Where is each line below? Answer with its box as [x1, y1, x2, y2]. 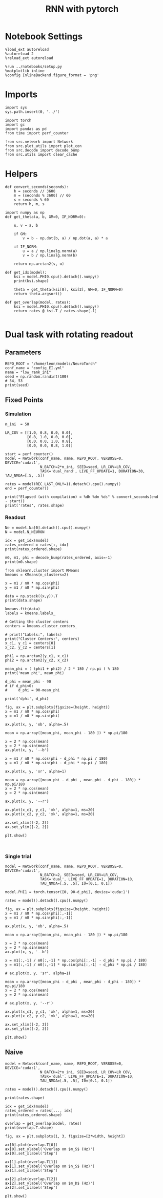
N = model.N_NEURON [5, 529, 45, 535]
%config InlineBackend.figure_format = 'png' [5, 72, 99, 78]
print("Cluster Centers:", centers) [5, 636, 80, 641]
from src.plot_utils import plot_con [5, 143, 82, 149]
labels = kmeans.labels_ [5, 611, 56, 616]
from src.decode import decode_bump [5, 148, 80, 152]
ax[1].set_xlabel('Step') [5, 1168, 58, 1173]
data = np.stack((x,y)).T [5, 594, 58, 599]
